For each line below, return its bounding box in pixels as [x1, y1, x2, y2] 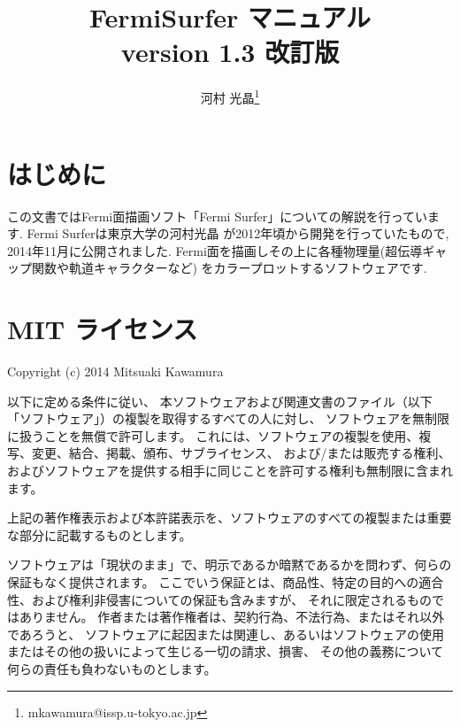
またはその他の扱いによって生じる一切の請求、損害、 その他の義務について [7, 642, 444, 661]
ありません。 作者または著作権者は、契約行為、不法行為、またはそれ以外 [19, 607, 445, 626]
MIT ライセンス [7, 311, 198, 347]
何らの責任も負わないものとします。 [7, 659, 217, 677]
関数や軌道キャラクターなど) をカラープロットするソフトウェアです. [31, 259, 427, 277]
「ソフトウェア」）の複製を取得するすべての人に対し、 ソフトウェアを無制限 [7, 409, 450, 428]
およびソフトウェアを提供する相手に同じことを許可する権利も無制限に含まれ [7, 460, 453, 479]
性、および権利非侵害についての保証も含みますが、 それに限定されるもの [7, 590, 432, 608]
